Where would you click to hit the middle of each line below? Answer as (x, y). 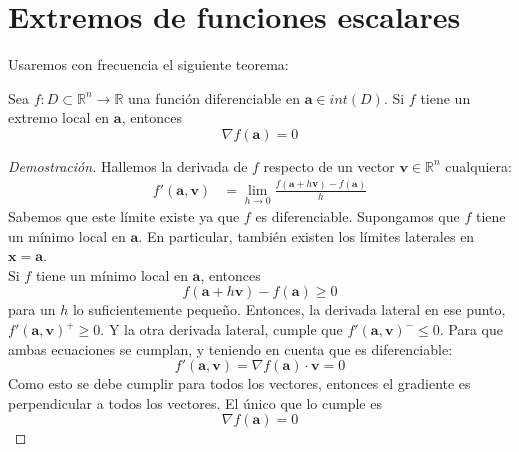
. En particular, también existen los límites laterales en (306, 235)
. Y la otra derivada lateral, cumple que (221, 329)
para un (32, 309)
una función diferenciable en (214, 97)
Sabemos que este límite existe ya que (124, 216)
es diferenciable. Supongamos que (357, 216)
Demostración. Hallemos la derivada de (128, 165)
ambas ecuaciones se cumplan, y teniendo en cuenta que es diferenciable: (230, 348)
